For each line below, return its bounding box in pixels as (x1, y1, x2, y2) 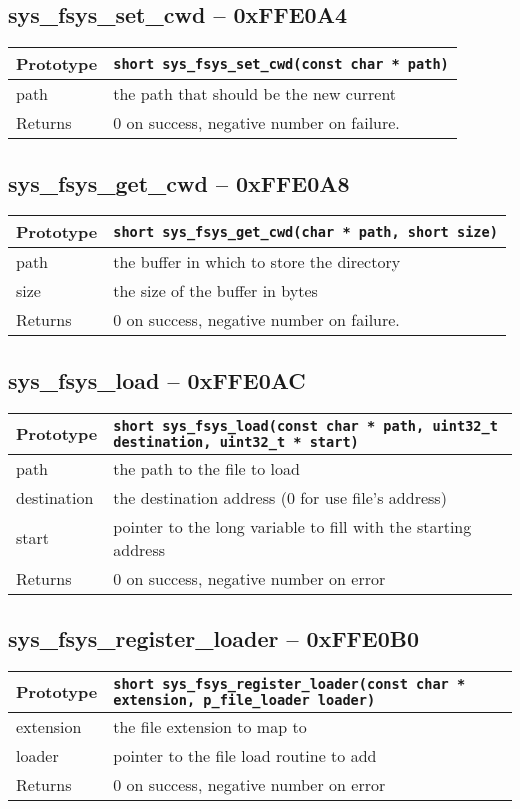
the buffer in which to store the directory (113, 250, 401, 274)
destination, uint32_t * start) (113, 433, 359, 450)
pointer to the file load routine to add (113, 743, 377, 767)
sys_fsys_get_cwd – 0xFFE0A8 (8, 167, 350, 198)
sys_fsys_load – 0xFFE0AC (8, 364, 306, 395)
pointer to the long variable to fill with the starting (113, 514, 472, 538)
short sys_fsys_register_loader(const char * (113, 675, 466, 692)
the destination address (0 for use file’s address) (113, 485, 447, 509)
